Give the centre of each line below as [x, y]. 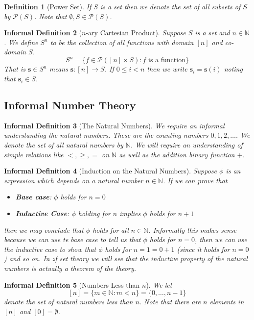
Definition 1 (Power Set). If [48, 6]
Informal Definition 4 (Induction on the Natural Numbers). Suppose [111, 171]
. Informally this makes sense [193, 230]
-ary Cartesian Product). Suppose [136, 33]
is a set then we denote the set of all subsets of [170, 6]
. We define [21, 42]
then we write [167, 69]
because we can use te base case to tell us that [72, 239]
